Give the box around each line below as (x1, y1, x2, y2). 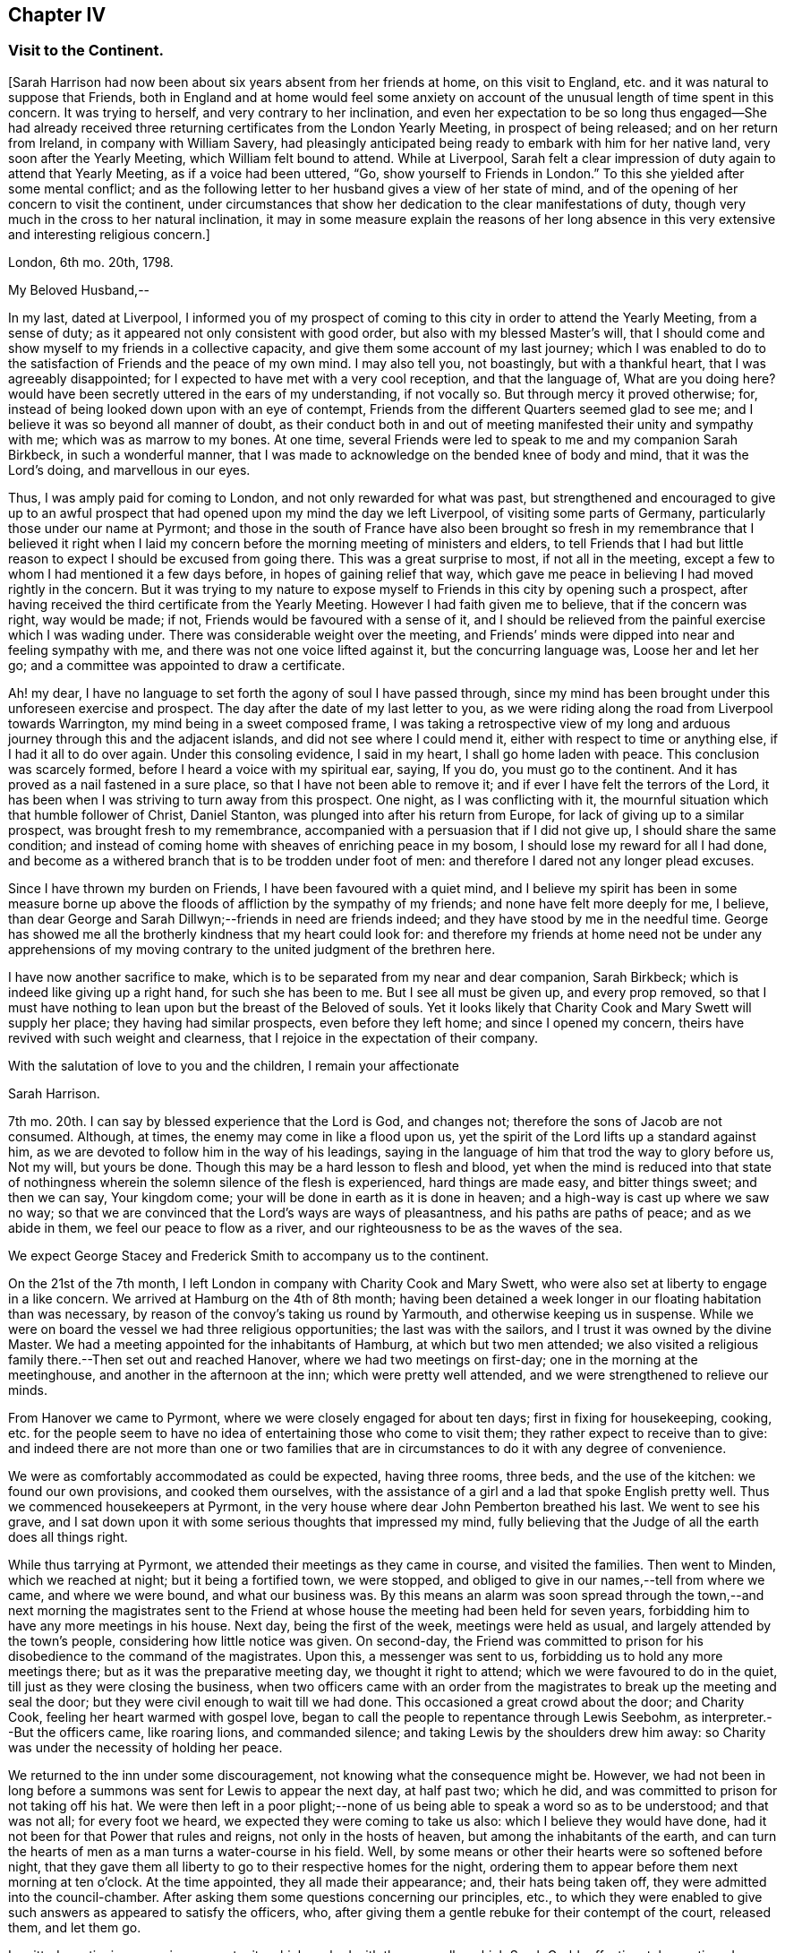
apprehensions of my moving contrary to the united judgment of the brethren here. (8, 941, 496, 957)
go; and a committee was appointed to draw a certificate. (8, 657, 346, 673)
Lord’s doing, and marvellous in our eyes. (8, 461, 251, 477)
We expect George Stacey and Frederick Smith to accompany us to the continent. (8, 1247, 490, 1263)
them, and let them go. (8, 1919, 141, 1935)
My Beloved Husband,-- (8, 281, 150, 297)
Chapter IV (8, 4, 107, 26)
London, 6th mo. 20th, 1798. (8, 254, 174, 270)
